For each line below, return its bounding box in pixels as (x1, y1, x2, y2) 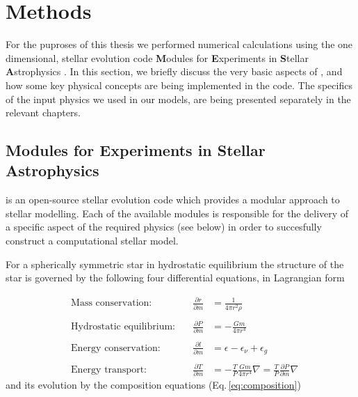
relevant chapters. (6, 105, 81, 120)
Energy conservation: (71, 343, 161, 353)
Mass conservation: (71, 298, 152, 309)
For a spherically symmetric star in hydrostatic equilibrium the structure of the (6, 256, 344, 271)
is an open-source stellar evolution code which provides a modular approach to (6, 192, 340, 207)
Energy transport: (71, 365, 147, 375)
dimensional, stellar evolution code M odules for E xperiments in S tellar (6, 50, 309, 65)
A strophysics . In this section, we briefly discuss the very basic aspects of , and (6, 64, 343, 79)
